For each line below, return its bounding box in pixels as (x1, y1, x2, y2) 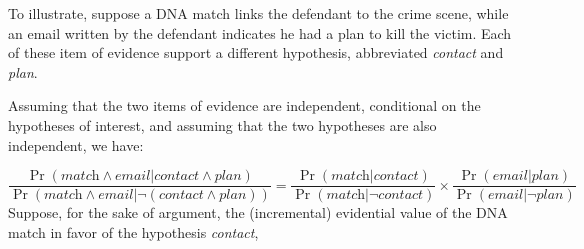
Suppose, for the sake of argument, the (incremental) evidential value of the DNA (8, 202, 508, 223)
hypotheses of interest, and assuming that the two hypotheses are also (8, 114, 437, 135)
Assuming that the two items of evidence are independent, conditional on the (8, 95, 481, 116)
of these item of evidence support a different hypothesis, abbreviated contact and (8, 42, 504, 63)
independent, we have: (8, 134, 144, 155)
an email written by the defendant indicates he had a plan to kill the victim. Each (8, 22, 512, 43)
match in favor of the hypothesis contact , (8, 221, 259, 242)
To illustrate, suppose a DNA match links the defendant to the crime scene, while (8, 3, 509, 23)
